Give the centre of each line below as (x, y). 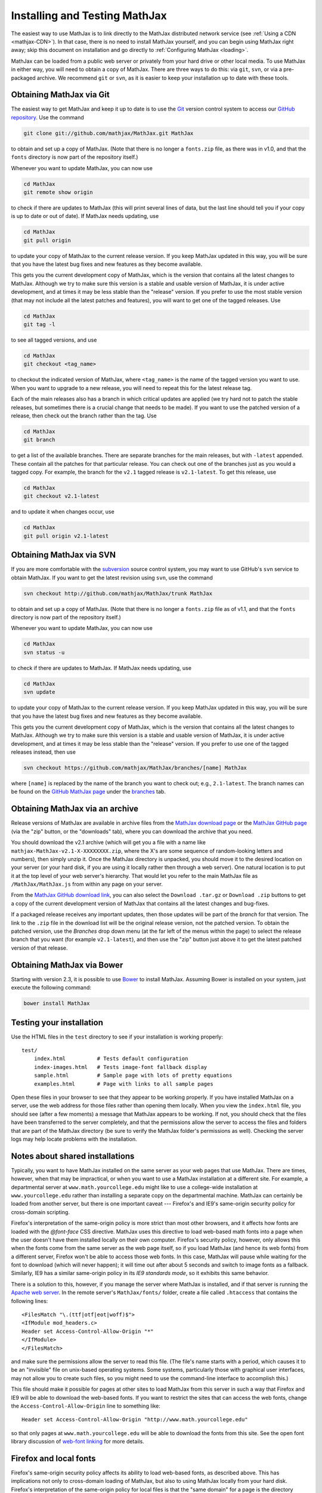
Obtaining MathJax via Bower (67, 965)
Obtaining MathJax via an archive (75, 809)
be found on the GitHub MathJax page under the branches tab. (89, 792)
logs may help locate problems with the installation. (74, 1139)
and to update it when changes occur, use (63, 512)
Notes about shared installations (73, 1156)
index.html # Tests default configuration (111, 1059)
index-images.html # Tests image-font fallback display (120, 1067)
